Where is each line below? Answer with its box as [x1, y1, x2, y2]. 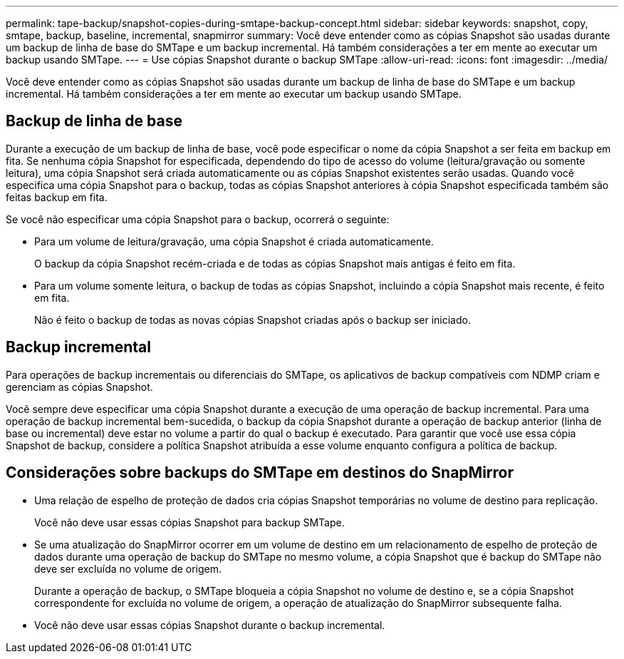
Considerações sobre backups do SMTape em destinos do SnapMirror [6, 464, 514, 482]
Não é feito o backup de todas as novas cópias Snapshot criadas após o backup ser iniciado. [34, 313, 471, 326]
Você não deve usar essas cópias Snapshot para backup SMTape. [34, 516, 345, 528]
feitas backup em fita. [6, 190, 108, 203]
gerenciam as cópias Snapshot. [6, 380, 153, 393]
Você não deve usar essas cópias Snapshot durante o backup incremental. [34, 618, 385, 631]
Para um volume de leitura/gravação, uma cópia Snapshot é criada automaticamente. [34, 235, 434, 247]
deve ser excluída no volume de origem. [34, 562, 222, 575]
